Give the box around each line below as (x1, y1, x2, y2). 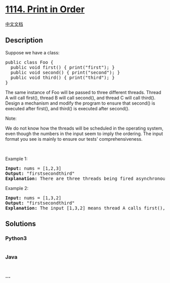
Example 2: (5, 185, 29, 191)
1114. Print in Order (5, 4, 85, 15)
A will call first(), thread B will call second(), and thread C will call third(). (5, 95, 156, 101)
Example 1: (5, 155, 28, 162)
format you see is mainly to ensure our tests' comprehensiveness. (5, 136, 143, 142)
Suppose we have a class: (5, 49, 60, 55)
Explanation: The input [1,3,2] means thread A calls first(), (5, 205, 165, 211)
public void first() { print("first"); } (10, 65, 115, 70)
